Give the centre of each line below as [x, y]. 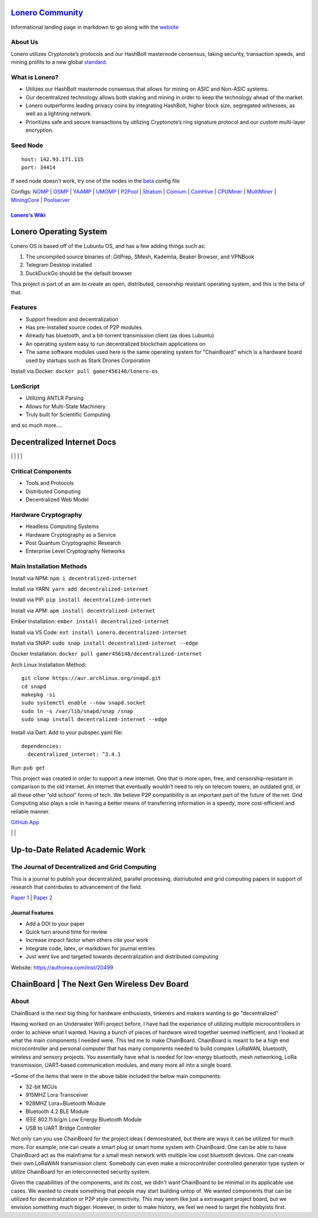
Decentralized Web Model [57, 500]
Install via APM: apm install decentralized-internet [83, 610]
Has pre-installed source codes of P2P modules [84, 327]
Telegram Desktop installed [59, 265]
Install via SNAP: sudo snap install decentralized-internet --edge [105, 643]
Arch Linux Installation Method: [49, 665]
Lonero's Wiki [28, 215]
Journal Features [32, 913]
